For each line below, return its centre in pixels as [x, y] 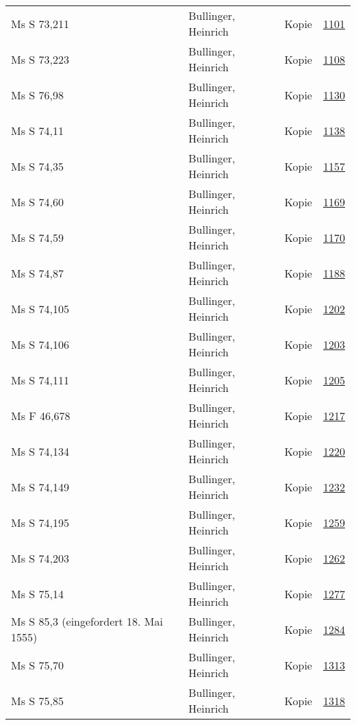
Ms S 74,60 [37, 201]
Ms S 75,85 [37, 700]
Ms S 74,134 [40, 451]
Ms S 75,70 [37, 665]
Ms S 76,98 [37, 95]
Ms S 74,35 [37, 166]
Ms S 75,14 [37, 593]
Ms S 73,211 [40, 23]
